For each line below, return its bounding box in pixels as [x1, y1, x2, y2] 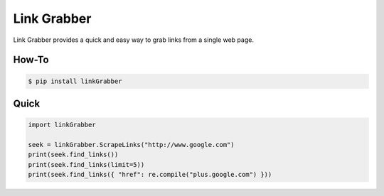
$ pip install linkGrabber [28, 77, 122, 85]
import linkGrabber [28, 121, 96, 129]
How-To [13, 54, 49, 66]
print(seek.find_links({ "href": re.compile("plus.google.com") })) [28, 170, 272, 179]
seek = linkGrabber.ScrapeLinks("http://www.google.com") [28, 141, 235, 148]
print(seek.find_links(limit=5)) [28, 160, 145, 168]
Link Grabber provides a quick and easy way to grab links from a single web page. [13, 36, 254, 44]
